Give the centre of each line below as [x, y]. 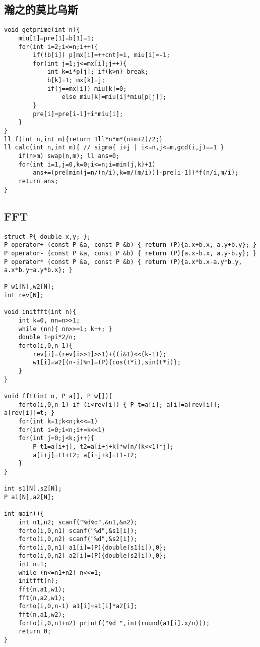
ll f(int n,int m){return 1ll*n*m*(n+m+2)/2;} [83, 139]
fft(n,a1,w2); [42, 615]
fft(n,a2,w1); [42, 598]
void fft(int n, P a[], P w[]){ [58, 396]
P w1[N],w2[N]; [29, 287]
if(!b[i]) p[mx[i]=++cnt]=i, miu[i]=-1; [102, 55]
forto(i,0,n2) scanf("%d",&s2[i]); [78, 539]
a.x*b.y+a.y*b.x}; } [39, 270]
